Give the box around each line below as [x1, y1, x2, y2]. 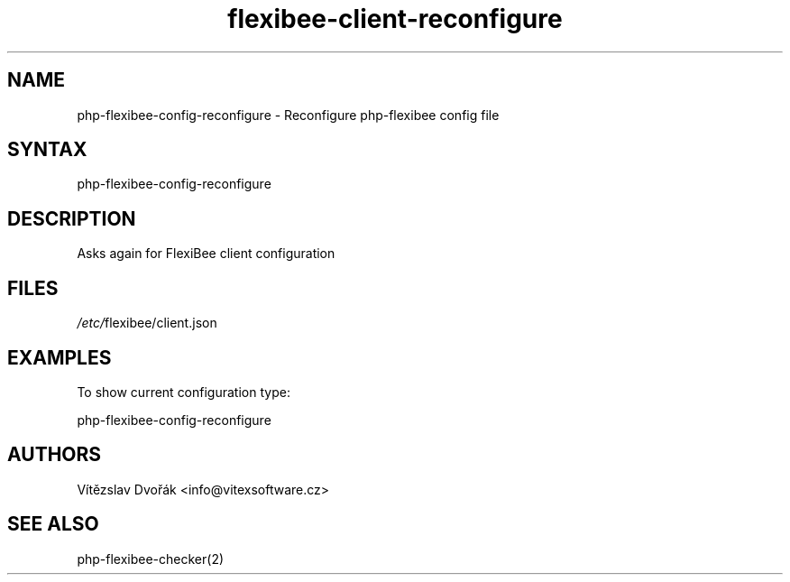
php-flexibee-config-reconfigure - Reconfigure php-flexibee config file [77, 106, 500, 123]
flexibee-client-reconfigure [227, 4, 563, 34]
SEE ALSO [7, 513, 99, 536]
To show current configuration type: [77, 383, 290, 400]
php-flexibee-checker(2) [77, 550, 225, 567]
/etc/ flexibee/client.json [77, 315, 217, 331]
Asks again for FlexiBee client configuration [77, 245, 335, 262]
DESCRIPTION [7, 207, 136, 230]
